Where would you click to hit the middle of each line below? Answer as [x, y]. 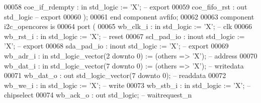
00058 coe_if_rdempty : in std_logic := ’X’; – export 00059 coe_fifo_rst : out [126, 6]
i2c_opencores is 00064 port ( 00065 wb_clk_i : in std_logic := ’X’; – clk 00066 [128, 26]
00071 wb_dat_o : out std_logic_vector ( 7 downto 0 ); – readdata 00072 [115, 75]
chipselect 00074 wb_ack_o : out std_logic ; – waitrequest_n [98, 95]
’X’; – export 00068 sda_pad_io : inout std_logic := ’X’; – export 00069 [116, 46]
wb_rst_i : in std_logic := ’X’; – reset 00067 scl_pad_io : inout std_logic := [124, 36]
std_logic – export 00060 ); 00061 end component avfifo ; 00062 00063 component [129, 16]
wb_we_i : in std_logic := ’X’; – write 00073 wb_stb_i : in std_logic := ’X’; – [127, 85]
